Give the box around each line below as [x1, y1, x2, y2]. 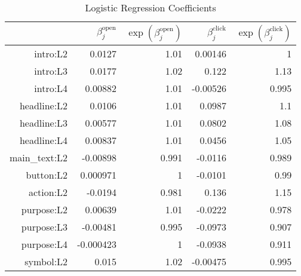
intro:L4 [34, 81, 68, 95]
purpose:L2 [21, 203, 68, 216]
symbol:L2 [24, 254, 68, 268]
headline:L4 [19, 133, 68, 147]
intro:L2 [34, 47, 68, 60]
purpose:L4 [21, 237, 68, 251]
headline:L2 [19, 99, 68, 112]
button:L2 [26, 168, 68, 182]
